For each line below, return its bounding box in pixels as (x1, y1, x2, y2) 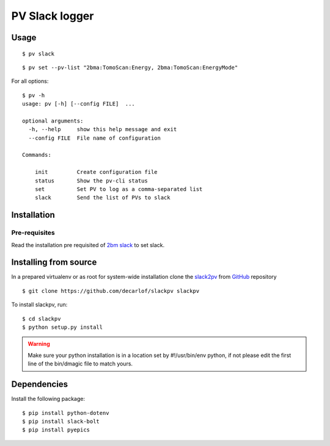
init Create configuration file (34, 168, 158, 176)
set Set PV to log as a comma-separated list (34, 186, 203, 193)
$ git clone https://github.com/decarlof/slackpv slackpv (22, 287, 200, 294)
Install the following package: (11, 395, 86, 403)
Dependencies (11, 379, 68, 390)
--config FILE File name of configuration (28, 134, 161, 142)
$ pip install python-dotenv (22, 409, 109, 416)
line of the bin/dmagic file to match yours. (28, 360, 133, 367)
